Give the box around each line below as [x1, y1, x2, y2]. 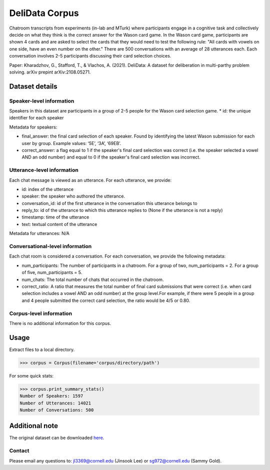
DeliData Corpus [9, 7, 79, 18]
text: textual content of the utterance [21, 221, 97, 227]
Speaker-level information [9, 97, 74, 104]
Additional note [9, 421, 58, 430]
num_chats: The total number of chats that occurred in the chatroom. [21, 276, 164, 282]
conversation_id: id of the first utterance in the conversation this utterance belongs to [21, 200, 197, 206]
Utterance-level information [9, 166, 78, 173]
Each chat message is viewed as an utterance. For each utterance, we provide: [9, 177, 172, 183]
